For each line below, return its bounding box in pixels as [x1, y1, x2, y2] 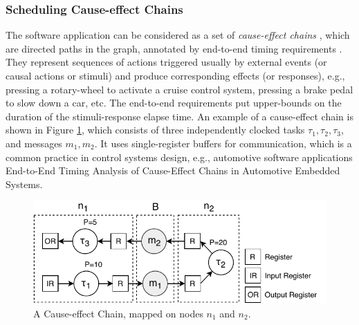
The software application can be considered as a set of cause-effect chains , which [6, 28, 350, 42]
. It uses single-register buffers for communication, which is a [94, 136, 352, 150]
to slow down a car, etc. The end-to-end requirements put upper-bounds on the [6, 95, 342, 110]
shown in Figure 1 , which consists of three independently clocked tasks [6, 122, 305, 137]
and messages [6, 136, 62, 150]
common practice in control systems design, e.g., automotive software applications [6, 149, 353, 164]
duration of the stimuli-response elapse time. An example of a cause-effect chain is [6, 109, 353, 123]
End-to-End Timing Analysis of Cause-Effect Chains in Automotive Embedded [6, 163, 340, 178]
